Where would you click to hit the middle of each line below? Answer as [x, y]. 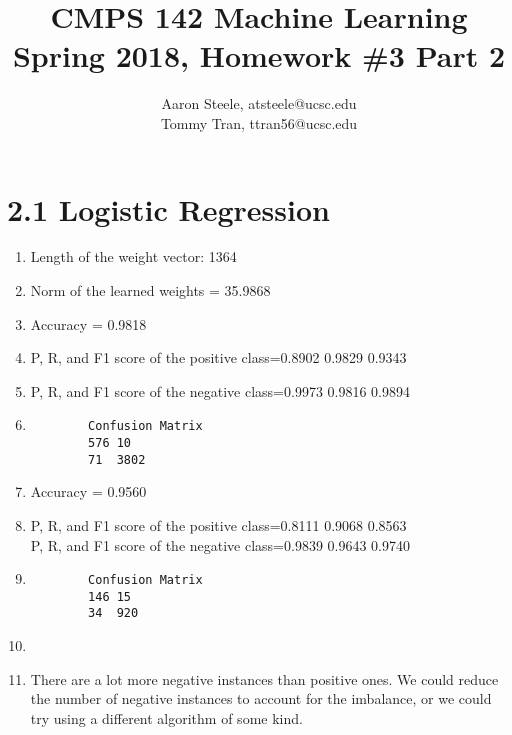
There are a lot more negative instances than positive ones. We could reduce [264, 678]
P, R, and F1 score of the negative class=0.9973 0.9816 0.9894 [220, 390]
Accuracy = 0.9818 [88, 323]
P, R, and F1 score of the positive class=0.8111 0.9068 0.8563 [218, 524]
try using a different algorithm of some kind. [166, 717]
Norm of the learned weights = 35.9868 [150, 290]
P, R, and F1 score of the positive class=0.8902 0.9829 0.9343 [218, 357]
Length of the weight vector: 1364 [133, 256]
